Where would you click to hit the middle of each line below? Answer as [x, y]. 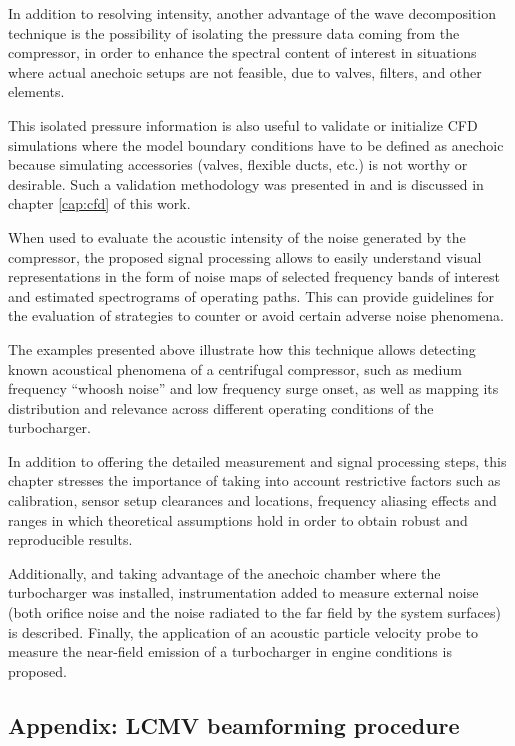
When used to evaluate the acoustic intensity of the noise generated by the [237, 236]
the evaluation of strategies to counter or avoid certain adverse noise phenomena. [256, 315]
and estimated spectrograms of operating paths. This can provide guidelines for [251, 295]
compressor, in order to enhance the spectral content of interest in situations [242, 52]
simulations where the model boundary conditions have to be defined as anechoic [256, 144]
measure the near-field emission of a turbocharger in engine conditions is [230, 651]
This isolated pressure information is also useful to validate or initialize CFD [243, 124]
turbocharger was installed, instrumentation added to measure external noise [243, 592]
